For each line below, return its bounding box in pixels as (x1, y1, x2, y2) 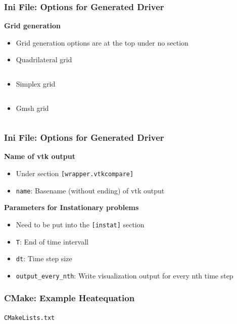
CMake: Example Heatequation (4, 292, 135, 304)
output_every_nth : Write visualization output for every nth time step (16, 270, 233, 280)
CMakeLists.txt (4, 314, 55, 321)
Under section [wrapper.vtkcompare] (16, 168, 134, 178)
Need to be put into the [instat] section (16, 219, 145, 229)
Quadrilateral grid (16, 54, 72, 65)
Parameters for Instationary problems (4, 202, 139, 213)
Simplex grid (16, 78, 56, 89)
